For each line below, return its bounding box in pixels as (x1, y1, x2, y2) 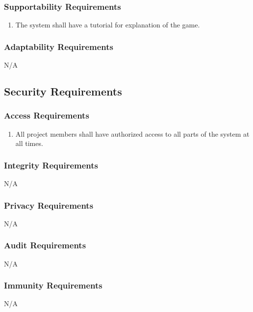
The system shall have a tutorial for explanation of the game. (15, 20, 200, 30)
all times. (15, 138, 43, 148)
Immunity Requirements (4, 279, 102, 291)
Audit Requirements (4, 239, 86, 251)
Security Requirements (4, 84, 122, 99)
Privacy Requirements (4, 199, 94, 211)
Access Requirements (4, 109, 89, 121)
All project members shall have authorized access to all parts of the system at (15, 128, 250, 139)
